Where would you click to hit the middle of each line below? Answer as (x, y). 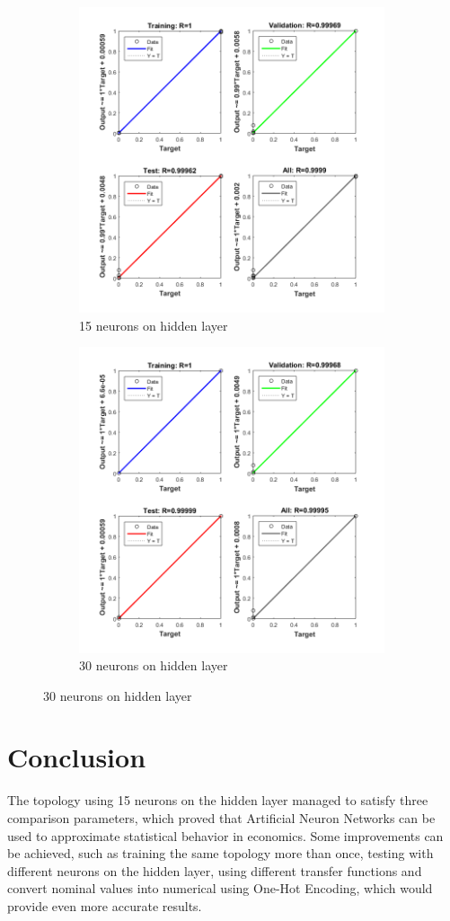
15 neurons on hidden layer (154, 325)
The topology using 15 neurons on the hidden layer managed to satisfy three (218, 800)
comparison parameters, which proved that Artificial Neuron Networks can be (221, 818)
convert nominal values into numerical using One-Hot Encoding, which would (220, 888)
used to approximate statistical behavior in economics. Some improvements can (225, 835)
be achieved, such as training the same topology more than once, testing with (221, 853)
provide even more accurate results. (105, 905)
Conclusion (77, 757)
